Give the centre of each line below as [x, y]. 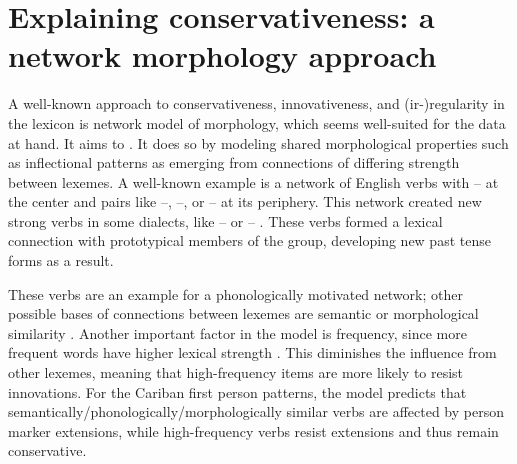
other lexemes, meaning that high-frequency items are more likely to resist [236, 372]
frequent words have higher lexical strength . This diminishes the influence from [252, 352]
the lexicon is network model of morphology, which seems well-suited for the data [257, 122]
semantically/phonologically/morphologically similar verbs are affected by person [256, 411]
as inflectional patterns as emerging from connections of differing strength [234, 162]
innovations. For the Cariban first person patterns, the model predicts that [237, 391]
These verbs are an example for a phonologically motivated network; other [235, 293]
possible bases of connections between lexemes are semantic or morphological [243, 313]
